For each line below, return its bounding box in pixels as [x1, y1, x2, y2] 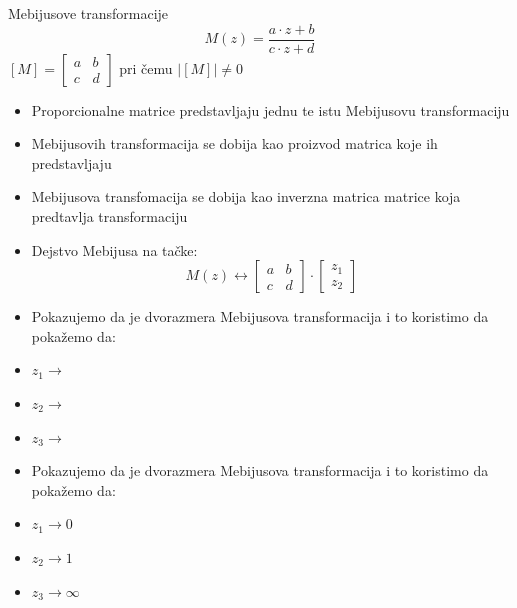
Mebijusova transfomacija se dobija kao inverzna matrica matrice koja [31, 186, 461, 207]
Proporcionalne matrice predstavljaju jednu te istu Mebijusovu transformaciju [31, 99, 510, 120]
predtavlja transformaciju [31, 206, 188, 227]
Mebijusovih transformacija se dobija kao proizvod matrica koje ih [31, 133, 438, 154]
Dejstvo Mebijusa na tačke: [31, 239, 198, 260]
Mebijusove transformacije [8, 3, 169, 23]
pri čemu [119, 57, 173, 78]
